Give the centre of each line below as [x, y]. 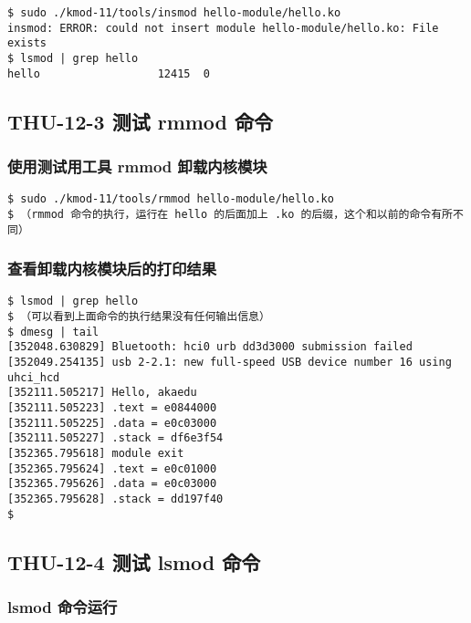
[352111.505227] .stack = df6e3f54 [115, 438]
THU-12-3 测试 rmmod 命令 [141, 121]
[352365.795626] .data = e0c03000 [112, 484]
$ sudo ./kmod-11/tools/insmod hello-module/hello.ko [174, 13]
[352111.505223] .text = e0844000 [112, 408]
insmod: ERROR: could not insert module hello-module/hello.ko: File [223, 28]
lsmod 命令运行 [63, 607]
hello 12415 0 [109, 73]
